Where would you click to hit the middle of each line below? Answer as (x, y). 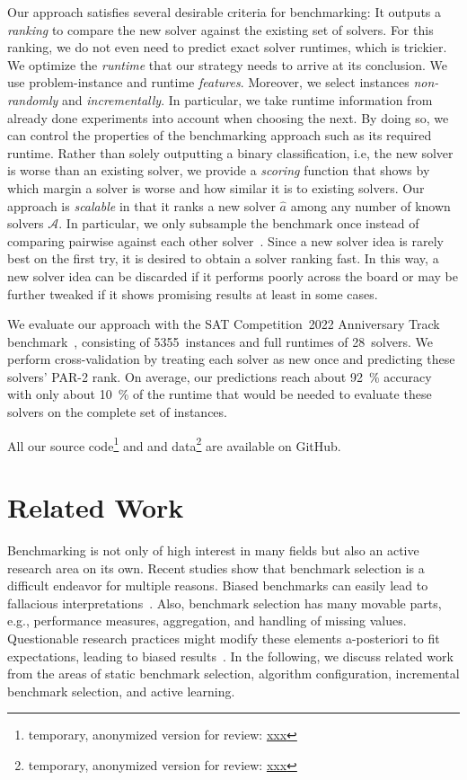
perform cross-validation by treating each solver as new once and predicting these (231, 359)
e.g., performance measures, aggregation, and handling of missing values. (207, 620)
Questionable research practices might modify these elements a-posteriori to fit (224, 638)
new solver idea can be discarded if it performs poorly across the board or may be (233, 275)
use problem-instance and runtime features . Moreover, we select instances (208, 82)
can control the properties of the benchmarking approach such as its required (220, 135)
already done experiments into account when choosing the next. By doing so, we (228, 117)
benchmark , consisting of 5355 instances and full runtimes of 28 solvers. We (220, 341)
